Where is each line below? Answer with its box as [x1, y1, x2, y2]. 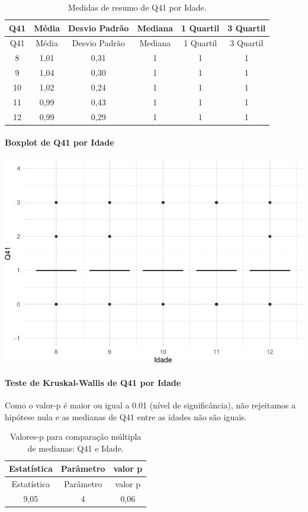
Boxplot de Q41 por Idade [5, 136, 114, 149]
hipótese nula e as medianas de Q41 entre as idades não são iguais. [5, 410, 247, 423]
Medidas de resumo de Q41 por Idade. [68, 1, 207, 13]
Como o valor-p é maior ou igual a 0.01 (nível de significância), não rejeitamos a [5, 398, 296, 411]
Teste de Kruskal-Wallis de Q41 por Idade [5, 376, 181, 388]
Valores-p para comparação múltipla [9, 430, 142, 443]
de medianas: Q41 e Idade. [27, 442, 124, 454]
